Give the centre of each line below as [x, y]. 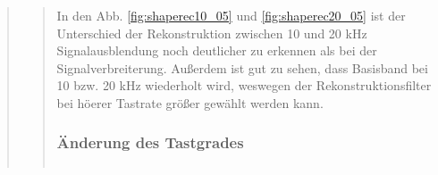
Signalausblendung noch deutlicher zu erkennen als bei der [217, 50]
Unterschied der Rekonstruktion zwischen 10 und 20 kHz [212, 33]
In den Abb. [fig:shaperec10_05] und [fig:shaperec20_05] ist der [231, 15]
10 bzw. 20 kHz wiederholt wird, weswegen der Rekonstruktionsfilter [244, 85]
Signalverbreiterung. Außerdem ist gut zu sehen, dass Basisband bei [242, 67]
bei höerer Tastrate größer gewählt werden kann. [190, 102]
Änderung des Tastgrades [150, 142]
